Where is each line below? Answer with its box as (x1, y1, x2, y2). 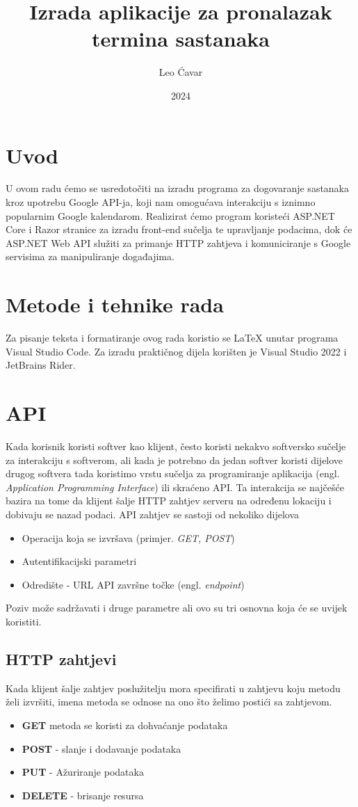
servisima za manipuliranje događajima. (6, 249, 174, 264)
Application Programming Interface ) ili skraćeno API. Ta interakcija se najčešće (6, 479, 344, 494)
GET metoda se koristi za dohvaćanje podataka (22, 717, 228, 732)
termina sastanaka (91, 24, 270, 53)
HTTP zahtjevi (6, 648, 117, 669)
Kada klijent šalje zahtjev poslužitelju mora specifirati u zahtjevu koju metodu (6, 680, 341, 695)
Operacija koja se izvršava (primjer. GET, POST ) (22, 530, 235, 545)
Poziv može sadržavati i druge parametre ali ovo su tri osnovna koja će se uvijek (6, 600, 348, 615)
